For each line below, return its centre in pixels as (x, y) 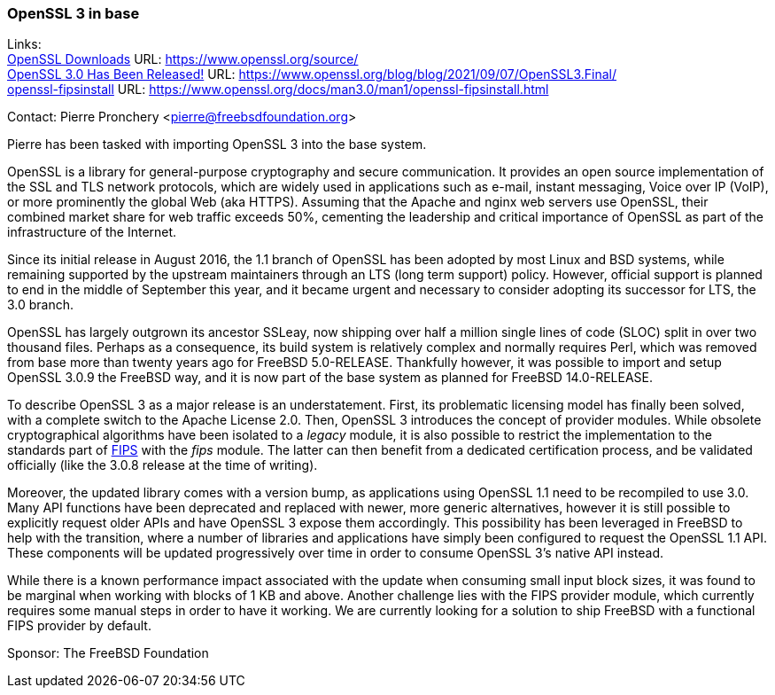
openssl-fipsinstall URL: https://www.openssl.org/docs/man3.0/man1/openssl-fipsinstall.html (278, 90)
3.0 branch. (41, 305)
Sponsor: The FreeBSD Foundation (108, 653)
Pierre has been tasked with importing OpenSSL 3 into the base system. (217, 144)
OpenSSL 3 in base (74, 13)
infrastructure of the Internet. (92, 232)
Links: (24, 44)
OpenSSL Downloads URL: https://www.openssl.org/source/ (183, 59)
